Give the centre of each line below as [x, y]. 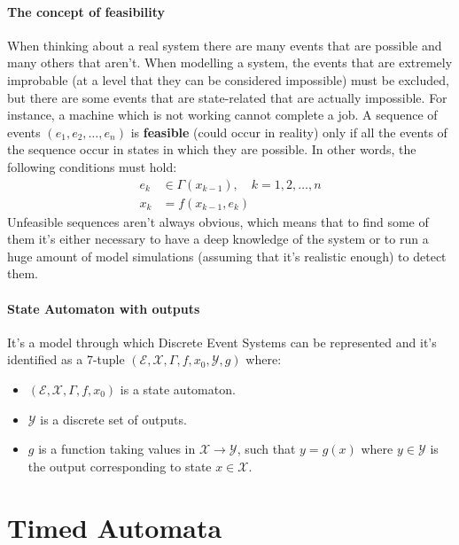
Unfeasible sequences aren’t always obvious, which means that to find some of [218, 221]
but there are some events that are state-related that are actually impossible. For [227, 97]
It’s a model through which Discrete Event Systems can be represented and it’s [222, 342]
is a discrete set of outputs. [113, 419]
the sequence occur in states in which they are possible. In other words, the [212, 149]
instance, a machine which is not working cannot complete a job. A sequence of [222, 115]
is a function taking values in [117, 449]
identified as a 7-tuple [66, 359]
